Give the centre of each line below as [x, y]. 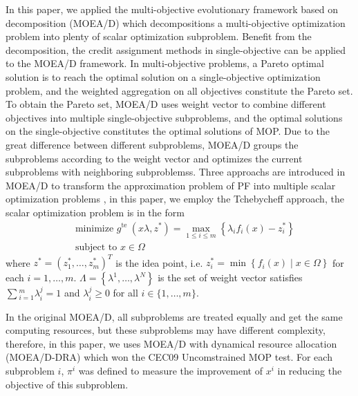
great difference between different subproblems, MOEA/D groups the [152, 144]
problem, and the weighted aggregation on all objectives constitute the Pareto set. [179, 90]
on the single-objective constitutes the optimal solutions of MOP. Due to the [168, 131]
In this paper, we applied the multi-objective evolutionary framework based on [172, 9]
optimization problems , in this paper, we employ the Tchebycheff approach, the [175, 199]
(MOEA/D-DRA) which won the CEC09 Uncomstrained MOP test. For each [169, 357]
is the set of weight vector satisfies [230, 277]
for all [125, 293]
